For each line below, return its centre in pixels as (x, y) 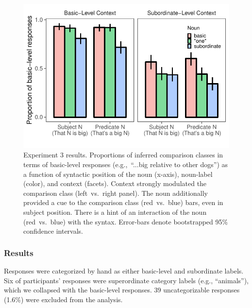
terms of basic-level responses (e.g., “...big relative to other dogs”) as (126, 164)
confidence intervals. (53, 231)
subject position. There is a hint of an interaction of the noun (115, 212)
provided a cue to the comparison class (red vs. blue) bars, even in (123, 202)
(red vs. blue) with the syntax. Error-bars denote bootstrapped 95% (126, 221)
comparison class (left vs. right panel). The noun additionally (116, 193)
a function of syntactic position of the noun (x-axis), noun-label (118, 174)
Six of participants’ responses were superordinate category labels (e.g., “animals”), (126, 280)
